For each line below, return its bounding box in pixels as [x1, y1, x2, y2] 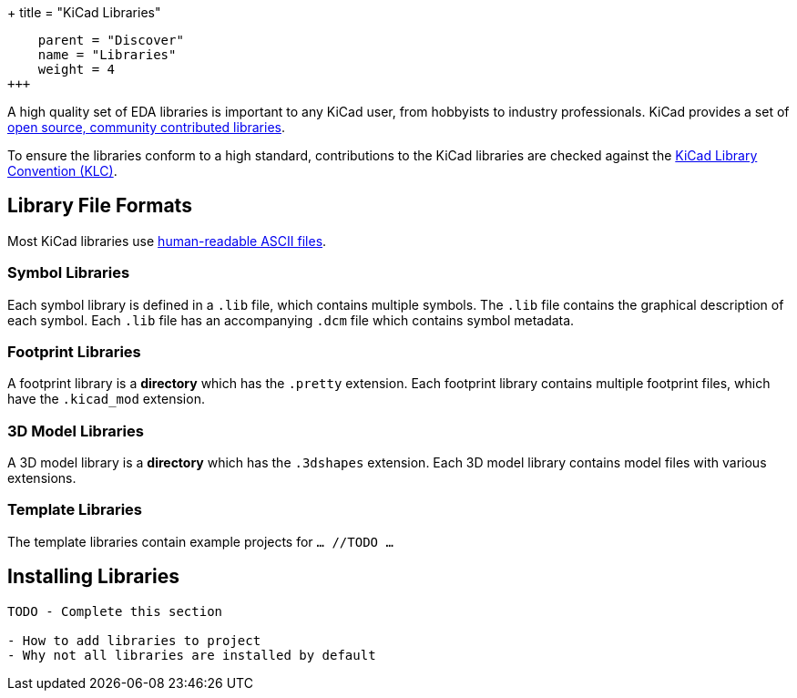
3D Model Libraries [7, 421, 144, 440]
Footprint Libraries [7, 342, 141, 361]
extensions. [7, 470, 77, 487]
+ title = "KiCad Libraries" [7, 5, 161, 20]
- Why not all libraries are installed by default [7, 647, 376, 662]
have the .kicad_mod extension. [7, 391, 205, 407]
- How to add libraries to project [7, 632, 261, 648]
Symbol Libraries [7, 263, 130, 282]
